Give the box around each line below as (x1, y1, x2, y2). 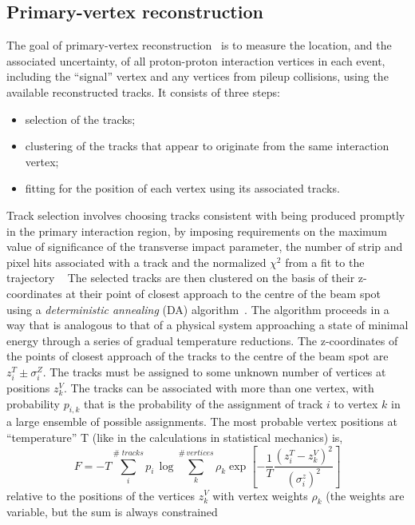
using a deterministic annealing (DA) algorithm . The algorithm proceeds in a (6, 300, 389, 317)
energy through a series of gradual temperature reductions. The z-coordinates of (6, 332, 398, 348)
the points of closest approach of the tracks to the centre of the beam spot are (6, 348, 389, 364)
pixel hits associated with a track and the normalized (6, 253, 267, 270)
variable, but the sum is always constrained (6, 503, 218, 520)
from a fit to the (285, 253, 365, 270)
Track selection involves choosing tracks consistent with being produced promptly (6, 206, 405, 223)
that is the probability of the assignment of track (84, 395, 323, 412)
